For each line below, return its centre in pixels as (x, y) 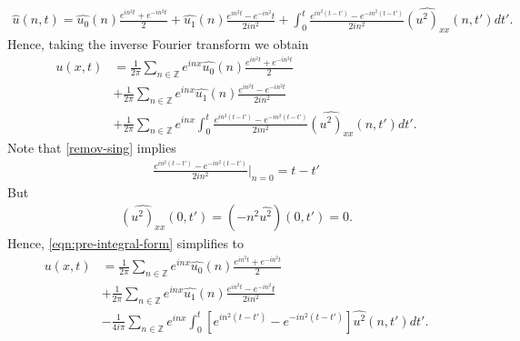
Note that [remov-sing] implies (92, 148)
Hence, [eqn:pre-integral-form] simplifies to (126, 243)
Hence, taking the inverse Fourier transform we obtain (158, 44)
